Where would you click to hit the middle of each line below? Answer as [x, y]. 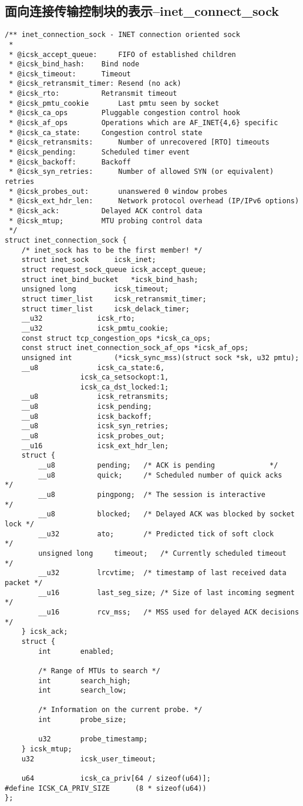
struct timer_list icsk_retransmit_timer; [114, 299]
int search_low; [83, 691]
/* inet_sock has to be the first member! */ [112, 250]
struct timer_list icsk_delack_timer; [105, 309]
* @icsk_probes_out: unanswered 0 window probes [118, 191]
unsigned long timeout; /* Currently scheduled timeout [162, 553]
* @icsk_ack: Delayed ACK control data [106, 211]
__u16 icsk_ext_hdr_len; [95, 446]
